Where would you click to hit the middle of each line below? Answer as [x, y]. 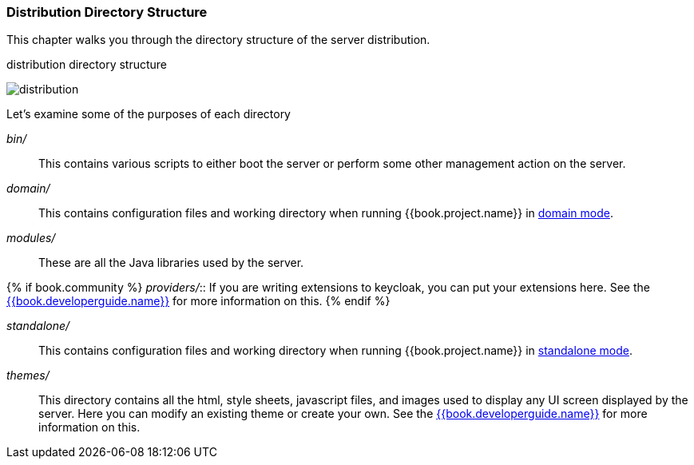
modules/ [31, 238]
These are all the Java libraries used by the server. [171, 263]
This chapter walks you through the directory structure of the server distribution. [218, 40]
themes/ [28, 376]
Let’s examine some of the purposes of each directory [149, 114]
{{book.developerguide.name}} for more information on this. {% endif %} [198, 301]
